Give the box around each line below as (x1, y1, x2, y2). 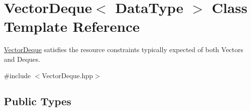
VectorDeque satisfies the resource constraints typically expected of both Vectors (4, 44, 244, 55)
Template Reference (4, 16, 140, 36)
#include (4, 70, 31, 80)
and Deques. (4, 54, 40, 64)
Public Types (4, 94, 72, 109)
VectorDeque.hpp (42, 70, 93, 80)
